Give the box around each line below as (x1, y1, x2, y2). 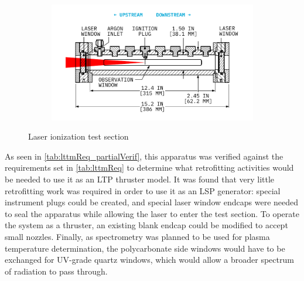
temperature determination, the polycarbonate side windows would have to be (5, 242, 285, 254)
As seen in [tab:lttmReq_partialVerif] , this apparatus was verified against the (5, 150, 283, 162)
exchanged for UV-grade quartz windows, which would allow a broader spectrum (5, 253, 294, 266)
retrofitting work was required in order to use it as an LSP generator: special (5, 184, 281, 197)
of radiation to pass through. (5, 265, 108, 277)
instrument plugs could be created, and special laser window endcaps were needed (5, 196, 299, 208)
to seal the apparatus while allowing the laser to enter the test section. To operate (5, 207, 299, 219)
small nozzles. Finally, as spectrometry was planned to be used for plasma (5, 230, 270, 242)
